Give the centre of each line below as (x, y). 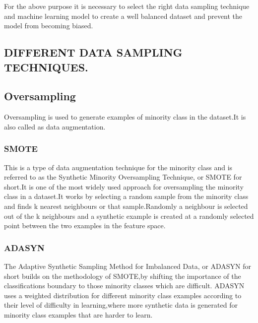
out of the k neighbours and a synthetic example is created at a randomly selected (129, 216)
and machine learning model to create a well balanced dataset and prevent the (123, 16)
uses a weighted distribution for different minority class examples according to (123, 295)
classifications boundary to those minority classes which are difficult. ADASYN (124, 286)
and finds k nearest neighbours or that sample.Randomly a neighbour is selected (126, 206)
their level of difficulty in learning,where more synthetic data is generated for (121, 305)
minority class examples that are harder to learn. (78, 314)
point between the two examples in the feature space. (85, 226)
